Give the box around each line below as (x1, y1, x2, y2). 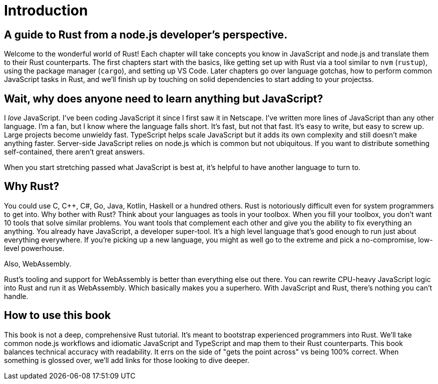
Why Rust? (4, 180, 60, 193)
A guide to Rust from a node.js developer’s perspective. (4, 28, 288, 41)
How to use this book (4, 309, 111, 322)
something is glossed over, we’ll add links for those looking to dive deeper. (4, 355, 250, 364)
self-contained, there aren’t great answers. (4, 147, 145, 156)
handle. (4, 291, 29, 300)
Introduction (4, 2, 88, 19)
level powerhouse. (4, 243, 65, 252)
